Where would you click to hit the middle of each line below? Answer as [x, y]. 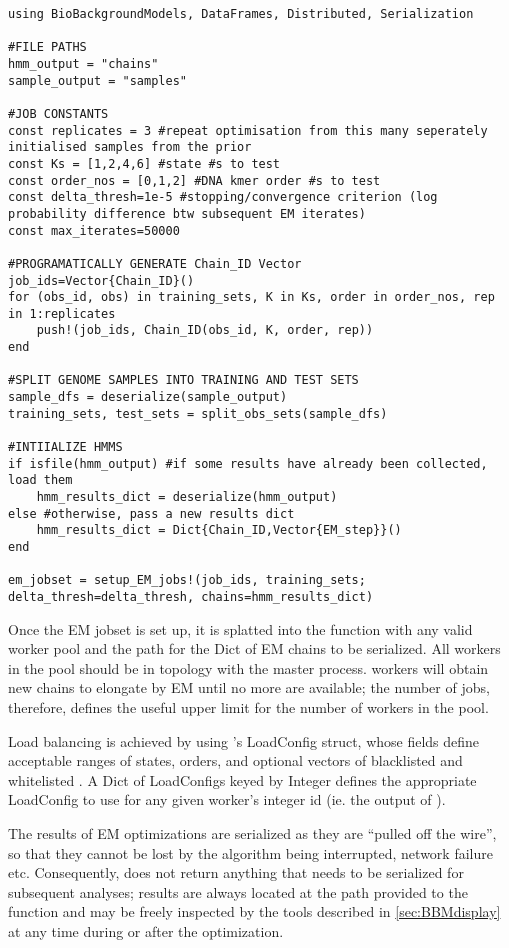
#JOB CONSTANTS [58, 113]
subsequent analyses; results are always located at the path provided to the [238, 891]
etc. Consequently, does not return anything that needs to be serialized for [236, 872]
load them [40, 480]
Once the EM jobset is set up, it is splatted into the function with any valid [240, 628]
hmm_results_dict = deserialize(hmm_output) [187, 497]
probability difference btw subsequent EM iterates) [187, 213]
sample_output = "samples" [97, 80]
